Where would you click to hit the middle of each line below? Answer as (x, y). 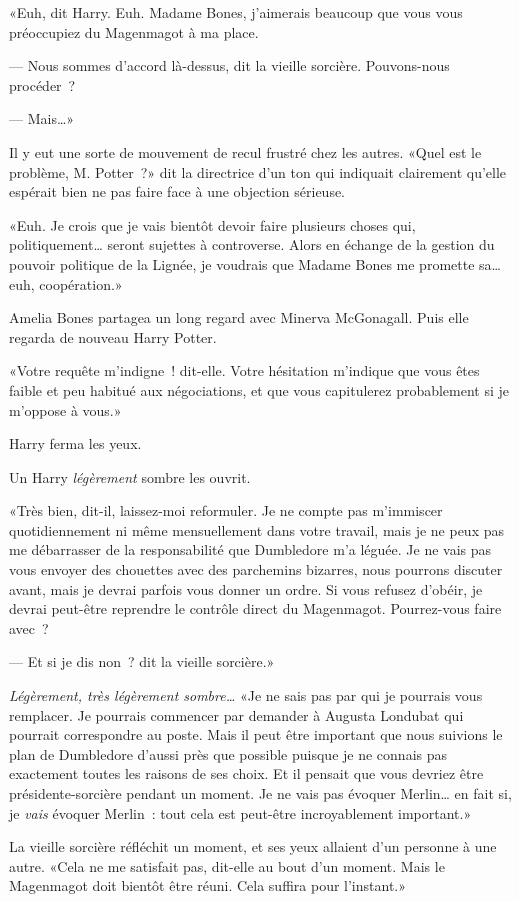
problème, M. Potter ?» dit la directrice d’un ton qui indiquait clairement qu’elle (258, 171)
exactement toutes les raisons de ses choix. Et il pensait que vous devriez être (246, 773)
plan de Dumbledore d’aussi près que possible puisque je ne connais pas (228, 753)
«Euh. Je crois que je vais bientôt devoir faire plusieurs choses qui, (212, 224)
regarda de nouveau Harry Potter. (113, 336)
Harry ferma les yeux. (75, 443)
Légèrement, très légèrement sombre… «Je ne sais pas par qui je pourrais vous (246, 695)
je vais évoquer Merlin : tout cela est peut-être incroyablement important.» (240, 812)
